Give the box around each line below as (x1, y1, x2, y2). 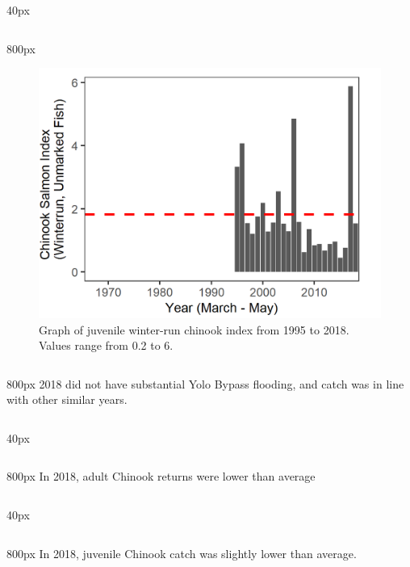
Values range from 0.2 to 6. (39, 337, 174, 354)
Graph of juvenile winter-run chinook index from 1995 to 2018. (39, 321, 349, 338)
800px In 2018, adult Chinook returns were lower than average (6, 468, 316, 485)
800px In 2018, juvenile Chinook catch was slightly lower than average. (6, 544, 357, 561)
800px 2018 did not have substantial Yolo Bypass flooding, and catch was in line (6, 375, 404, 392)
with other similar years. (6, 391, 128, 408)
